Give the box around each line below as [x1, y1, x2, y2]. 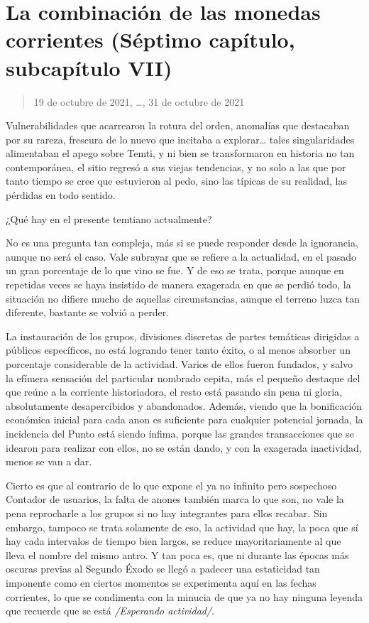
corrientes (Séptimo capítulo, [6, 25, 295, 54]
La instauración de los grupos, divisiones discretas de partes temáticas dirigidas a [6, 328, 360, 343]
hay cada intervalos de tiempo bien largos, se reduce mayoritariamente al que [6, 533, 341, 548]
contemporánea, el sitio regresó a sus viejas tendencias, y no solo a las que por [6, 159, 346, 174]
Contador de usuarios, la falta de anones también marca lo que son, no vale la [6, 492, 344, 506]
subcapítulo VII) [6, 53, 172, 82]
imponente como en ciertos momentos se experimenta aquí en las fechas [6, 575, 316, 590]
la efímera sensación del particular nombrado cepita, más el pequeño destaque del [6, 370, 360, 385]
